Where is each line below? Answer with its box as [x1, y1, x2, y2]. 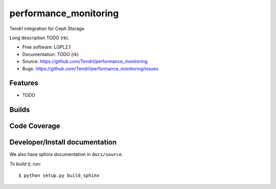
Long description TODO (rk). [9, 35, 70, 41]
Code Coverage [9, 122, 61, 130]
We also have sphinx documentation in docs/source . [9, 151, 123, 157]
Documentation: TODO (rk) [22, 51, 79, 57]
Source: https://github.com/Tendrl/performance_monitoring [22, 59, 148, 65]
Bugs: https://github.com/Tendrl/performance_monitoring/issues [22, 65, 158, 71]
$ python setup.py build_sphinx [18, 173, 100, 178]
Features [9, 79, 38, 88]
